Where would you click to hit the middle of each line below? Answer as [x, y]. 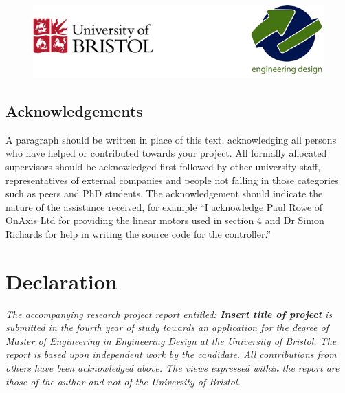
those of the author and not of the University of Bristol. [123, 381]
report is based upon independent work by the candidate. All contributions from [171, 354]
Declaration [62, 281]
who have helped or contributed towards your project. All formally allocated [166, 153]
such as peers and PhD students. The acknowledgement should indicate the [164, 193]
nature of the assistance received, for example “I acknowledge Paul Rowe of [164, 206]
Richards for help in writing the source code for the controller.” [138, 233]
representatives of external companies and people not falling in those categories [172, 180]
